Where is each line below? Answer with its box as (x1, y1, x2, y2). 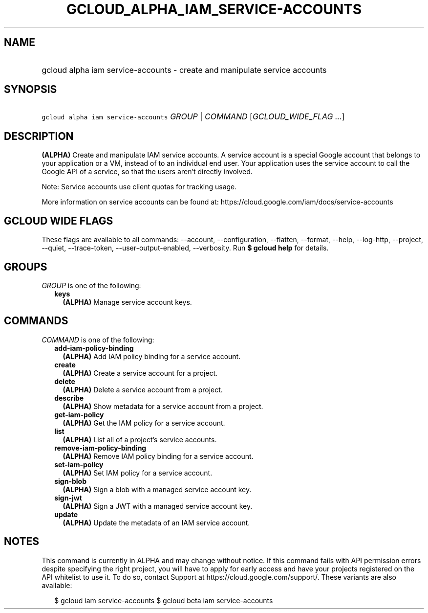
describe (54, 393, 84, 402)
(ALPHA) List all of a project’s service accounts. (63, 435, 217, 444)
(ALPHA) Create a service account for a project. (63, 368, 218, 377)
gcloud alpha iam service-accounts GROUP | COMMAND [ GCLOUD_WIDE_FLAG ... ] (42, 112, 345, 122)
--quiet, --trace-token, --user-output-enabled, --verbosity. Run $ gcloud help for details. (42, 244, 329, 252)
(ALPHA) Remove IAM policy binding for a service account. (63, 452, 254, 460)
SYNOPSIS (4, 83, 57, 96)
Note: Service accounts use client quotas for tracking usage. (42, 182, 237, 191)
